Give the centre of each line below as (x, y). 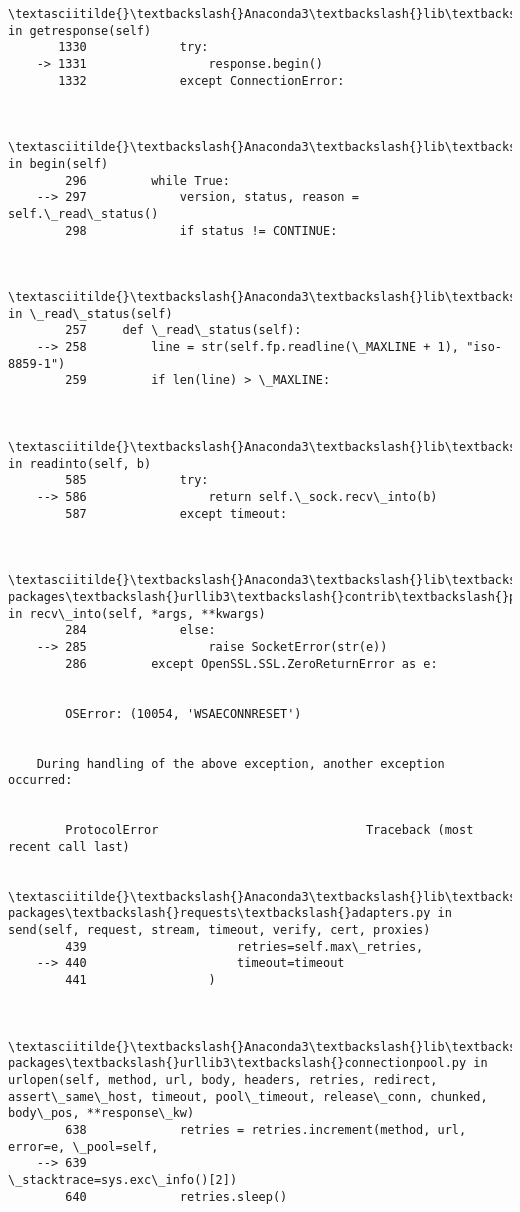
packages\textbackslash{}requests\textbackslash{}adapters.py (219, 913)
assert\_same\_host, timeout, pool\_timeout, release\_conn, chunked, (248, 1096)
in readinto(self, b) (80, 463)
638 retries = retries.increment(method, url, (266, 1129)
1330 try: (133, 47)
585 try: (137, 480)
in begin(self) (58, 163)
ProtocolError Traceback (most (269, 830)
